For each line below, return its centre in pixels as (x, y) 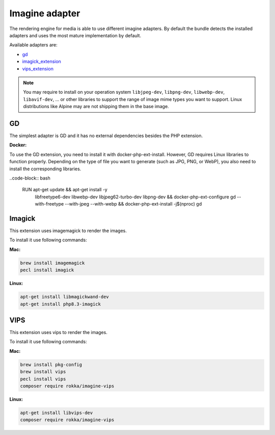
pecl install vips (43, 379)
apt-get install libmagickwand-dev (64, 297)
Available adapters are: (34, 45)
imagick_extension (42, 62)
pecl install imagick (47, 270)
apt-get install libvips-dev (57, 413)
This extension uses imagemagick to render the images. (68, 231)
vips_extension (38, 68)
